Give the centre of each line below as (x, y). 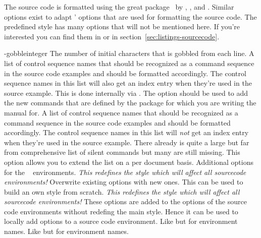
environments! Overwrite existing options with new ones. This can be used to (124, 182)
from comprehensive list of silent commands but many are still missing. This (122, 152)
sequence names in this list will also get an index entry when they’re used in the (128, 83)
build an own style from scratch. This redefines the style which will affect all (122, 191)
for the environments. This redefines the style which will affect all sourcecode (125, 172)
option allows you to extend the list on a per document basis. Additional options (129, 162)
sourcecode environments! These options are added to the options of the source (125, 201)
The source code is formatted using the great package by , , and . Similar (119, 7)
